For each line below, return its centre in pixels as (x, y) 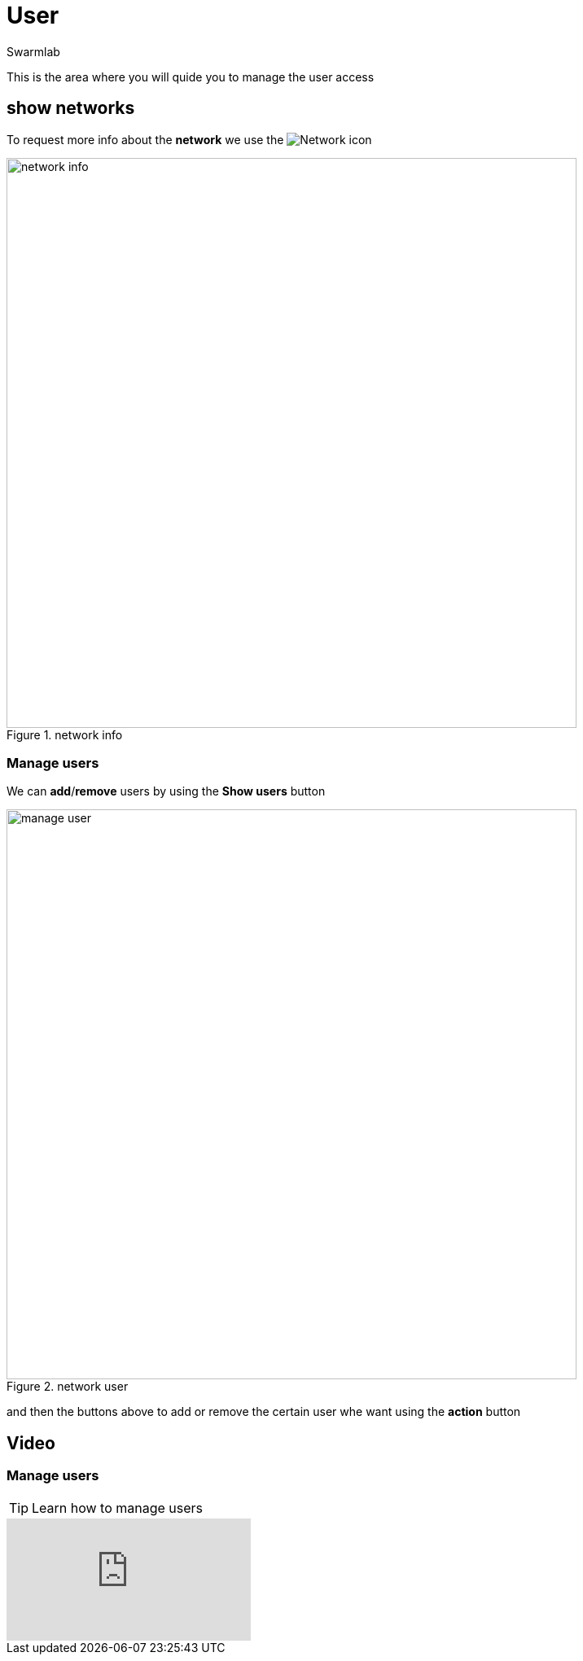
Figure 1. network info (65, 734)
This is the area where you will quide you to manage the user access (191, 77)
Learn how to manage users (118, 1508)
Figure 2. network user (68, 1387)
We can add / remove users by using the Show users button (166, 791)
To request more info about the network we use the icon (189, 139)
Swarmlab (33, 51)
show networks (71, 108)
